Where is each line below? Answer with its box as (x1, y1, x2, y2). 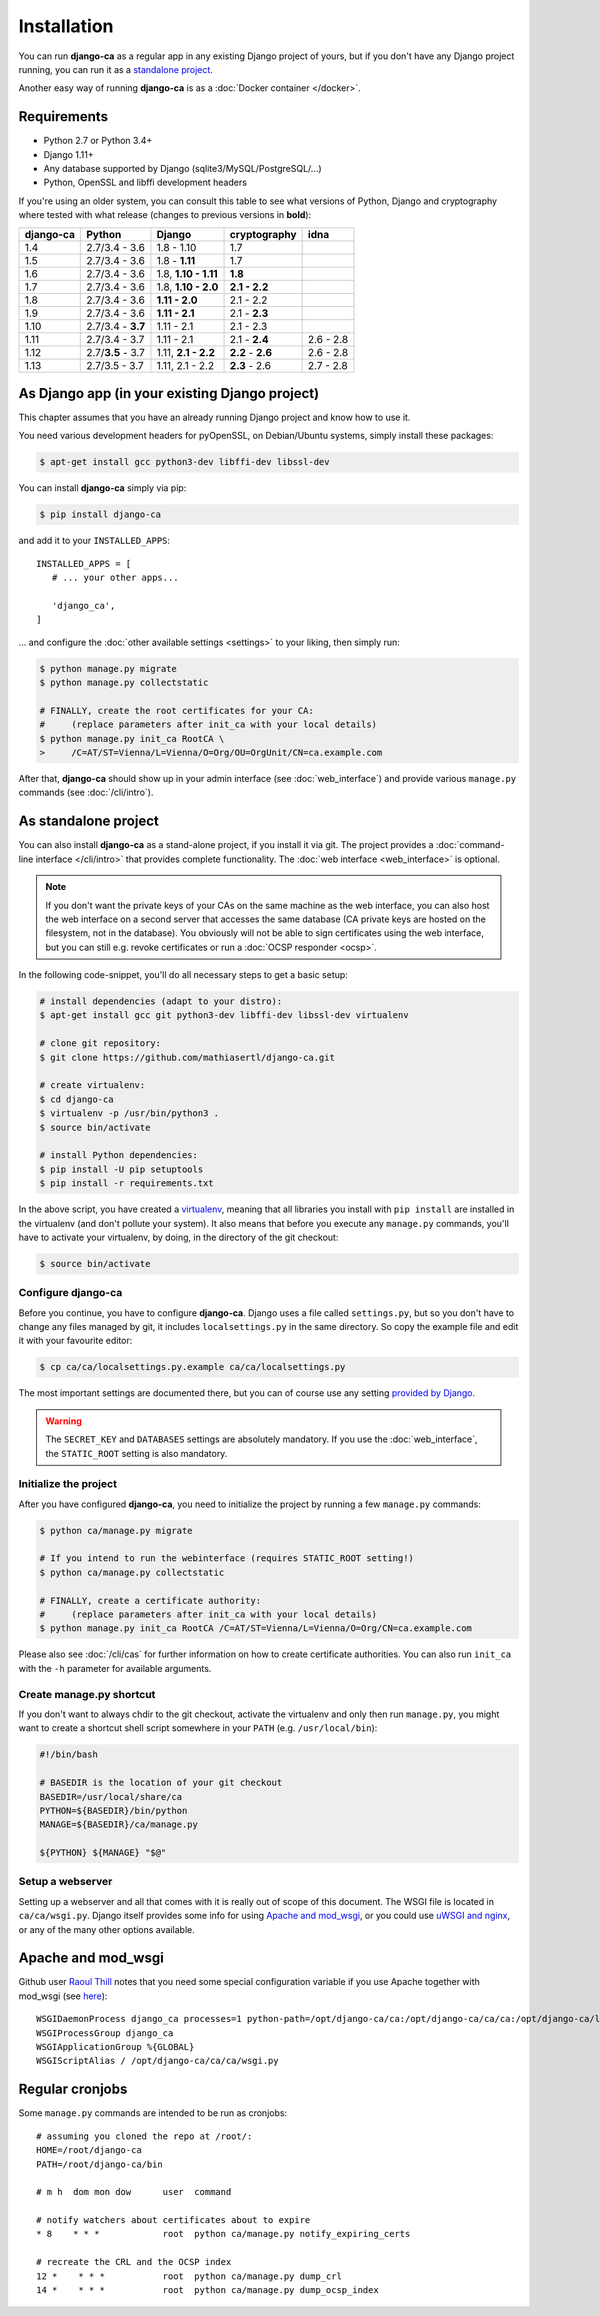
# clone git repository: (39, 1038, 162, 1049)
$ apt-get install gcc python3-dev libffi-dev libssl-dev (39, 456, 330, 468)
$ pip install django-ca (39, 509, 162, 520)
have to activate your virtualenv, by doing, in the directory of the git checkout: (18, 1231, 339, 1243)
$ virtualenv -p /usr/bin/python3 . (39, 1108, 220, 1119)
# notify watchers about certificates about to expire (36, 2215, 311, 2226)
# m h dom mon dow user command (36, 2186, 232, 2198)
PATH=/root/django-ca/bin (36, 2158, 164, 2170)
